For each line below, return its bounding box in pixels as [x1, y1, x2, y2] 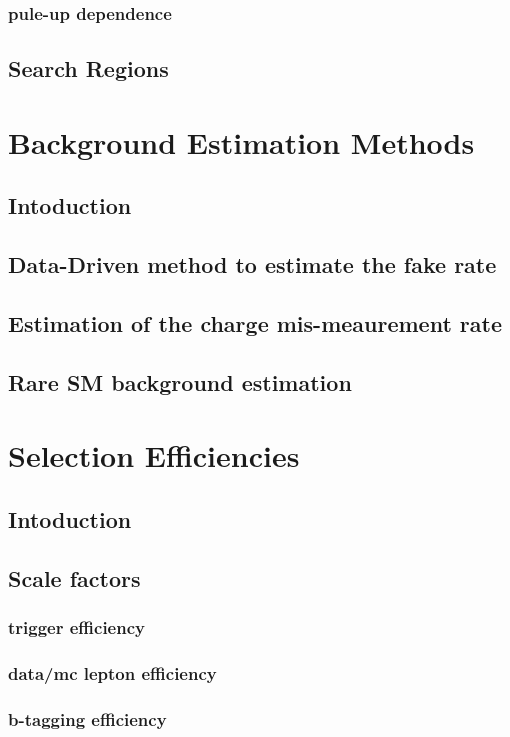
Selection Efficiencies [8, 435, 300, 476]
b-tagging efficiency [8, 706, 167, 731]
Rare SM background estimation [8, 366, 352, 397]
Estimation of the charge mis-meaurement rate [8, 307, 503, 338]
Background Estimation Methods [8, 121, 475, 162]
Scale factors [8, 562, 141, 593]
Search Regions [8, 53, 169, 84]
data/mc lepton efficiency [8, 660, 217, 685]
